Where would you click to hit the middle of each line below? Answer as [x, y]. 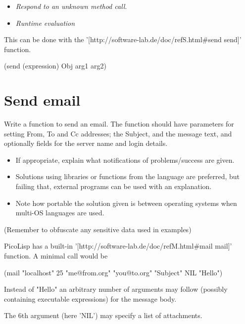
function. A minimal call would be [56, 256]
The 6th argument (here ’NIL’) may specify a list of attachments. [103, 315]
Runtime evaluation [45, 23]
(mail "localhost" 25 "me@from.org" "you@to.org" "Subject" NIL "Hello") [113, 272]
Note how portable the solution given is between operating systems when [126, 203]
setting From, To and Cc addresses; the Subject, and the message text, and [118, 133]
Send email [42, 100]
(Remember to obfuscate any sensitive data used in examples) [98, 229]
